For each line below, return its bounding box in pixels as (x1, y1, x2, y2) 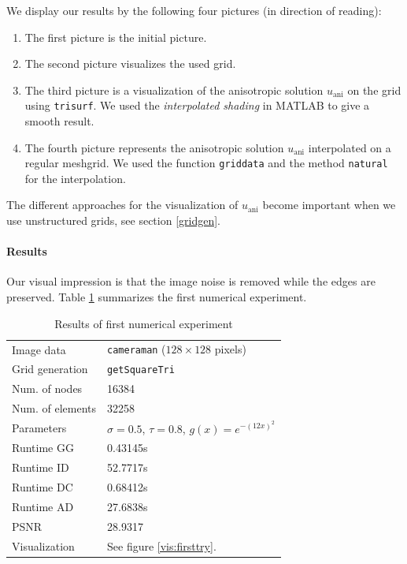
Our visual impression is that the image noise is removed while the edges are (6, 273, 376, 289)
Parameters (12, 420, 67, 436)
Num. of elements (12, 400, 97, 416)
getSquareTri (107, 364, 175, 376)
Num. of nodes (12, 380, 83, 397)
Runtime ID (12, 459, 69, 476)
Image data (12, 341, 66, 357)
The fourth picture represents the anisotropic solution (24, 139, 284, 155)
